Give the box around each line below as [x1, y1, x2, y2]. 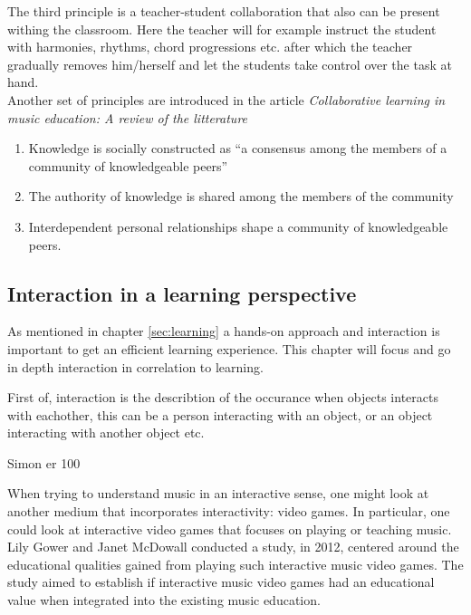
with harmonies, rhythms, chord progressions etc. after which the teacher [7, 37, 413, 56]
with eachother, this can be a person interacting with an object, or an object [7, 405, 433, 424]
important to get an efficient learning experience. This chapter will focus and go [7, 339, 451, 358]
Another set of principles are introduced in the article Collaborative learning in [7, 90, 446, 109]
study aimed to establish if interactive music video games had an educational [7, 572, 435, 591]
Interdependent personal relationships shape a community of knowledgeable [28, 216, 448, 235]
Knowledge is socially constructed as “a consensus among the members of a [28, 139, 447, 158]
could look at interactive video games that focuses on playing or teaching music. [7, 519, 452, 538]
